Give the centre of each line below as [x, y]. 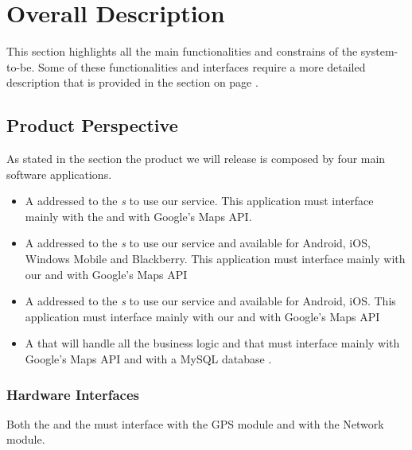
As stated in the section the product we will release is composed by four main [196, 159]
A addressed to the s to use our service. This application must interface [199, 201]
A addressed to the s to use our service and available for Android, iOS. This [210, 301]
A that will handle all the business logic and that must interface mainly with [212, 343]
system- [379, 51]
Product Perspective [92, 125]
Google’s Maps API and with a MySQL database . [148, 359]
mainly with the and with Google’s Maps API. [138, 216]
